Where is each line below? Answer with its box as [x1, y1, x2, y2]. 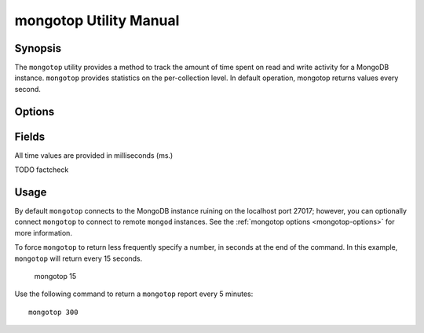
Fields [14, 130, 46, 143]
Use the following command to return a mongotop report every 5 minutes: [14, 289, 254, 298]
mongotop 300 [28, 307, 79, 317]
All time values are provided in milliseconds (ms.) [14, 150, 174, 160]
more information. [14, 228, 72, 237]
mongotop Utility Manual [14, 12, 180, 29]
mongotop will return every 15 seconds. [14, 254, 143, 263]
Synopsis [14, 42, 62, 55]
